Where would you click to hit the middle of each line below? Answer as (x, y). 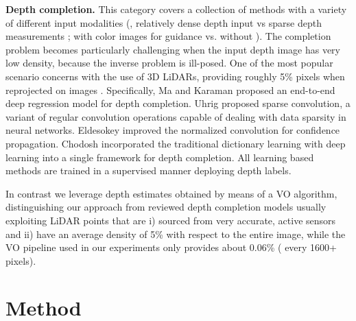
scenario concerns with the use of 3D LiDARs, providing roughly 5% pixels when (175, 76)
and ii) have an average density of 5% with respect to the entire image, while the (176, 234)
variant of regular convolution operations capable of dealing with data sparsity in (176, 116)
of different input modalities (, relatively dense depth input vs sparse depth (164, 22)
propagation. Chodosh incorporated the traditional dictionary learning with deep (176, 143)
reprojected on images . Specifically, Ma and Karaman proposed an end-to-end (170, 90)
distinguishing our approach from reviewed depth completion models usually (166, 207)
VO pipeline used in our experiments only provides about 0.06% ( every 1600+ (171, 247)
